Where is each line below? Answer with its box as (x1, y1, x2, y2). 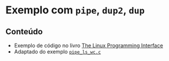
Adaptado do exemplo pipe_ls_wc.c (14, 48, 101, 55)
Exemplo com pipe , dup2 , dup (5, 3, 145, 17)
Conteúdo (5, 27, 43, 37)
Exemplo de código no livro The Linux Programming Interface (14, 42, 163, 49)
